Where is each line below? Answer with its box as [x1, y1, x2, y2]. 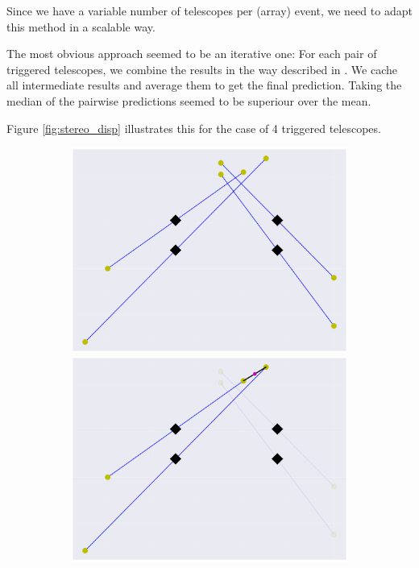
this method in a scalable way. [6, 18, 156, 35]
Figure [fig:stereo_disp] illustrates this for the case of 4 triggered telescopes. [6, 119, 381, 136]
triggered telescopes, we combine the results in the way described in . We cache [6, 60, 398, 77]
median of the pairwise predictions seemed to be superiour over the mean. [6, 92, 371, 109]
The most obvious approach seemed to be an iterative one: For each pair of [6, 45, 377, 62]
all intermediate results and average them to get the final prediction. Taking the [6, 77, 402, 93]
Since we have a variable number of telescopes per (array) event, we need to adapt [6, 2, 413, 19]
